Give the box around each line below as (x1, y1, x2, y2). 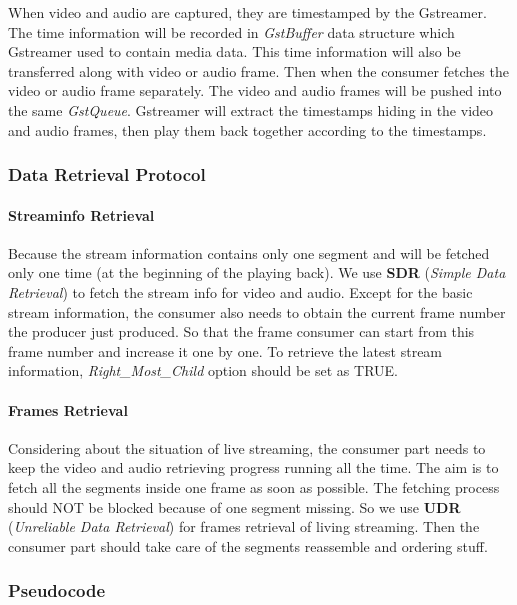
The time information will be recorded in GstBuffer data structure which (8, 21, 455, 42)
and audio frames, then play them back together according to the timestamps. (8, 119, 487, 140)
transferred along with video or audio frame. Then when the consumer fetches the (8, 60, 509, 81)
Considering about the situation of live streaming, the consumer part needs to (8, 437, 486, 458)
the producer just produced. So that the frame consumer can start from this (8, 321, 475, 342)
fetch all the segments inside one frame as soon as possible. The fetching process (8, 476, 500, 497)
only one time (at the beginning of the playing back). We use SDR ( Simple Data (8, 262, 506, 283)
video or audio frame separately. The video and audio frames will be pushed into (8, 80, 502, 101)
